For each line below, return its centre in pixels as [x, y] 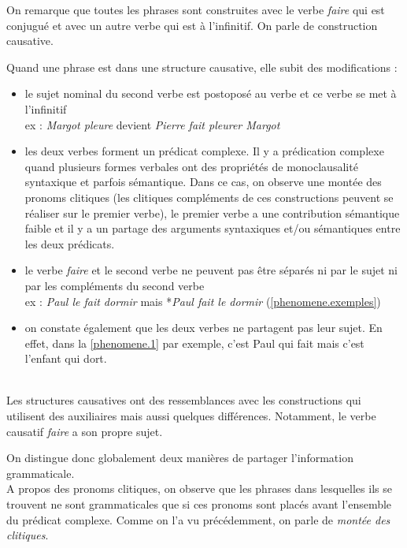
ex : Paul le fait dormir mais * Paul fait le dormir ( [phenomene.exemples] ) [203, 301]
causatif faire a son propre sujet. [85, 431]
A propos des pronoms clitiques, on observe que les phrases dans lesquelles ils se [199, 488]
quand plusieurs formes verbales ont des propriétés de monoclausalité [191, 166]
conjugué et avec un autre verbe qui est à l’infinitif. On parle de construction [192, 25]
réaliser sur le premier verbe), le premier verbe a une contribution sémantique [212, 212]
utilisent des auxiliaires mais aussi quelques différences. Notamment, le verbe [191, 416]
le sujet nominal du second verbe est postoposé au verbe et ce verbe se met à [211, 93]
